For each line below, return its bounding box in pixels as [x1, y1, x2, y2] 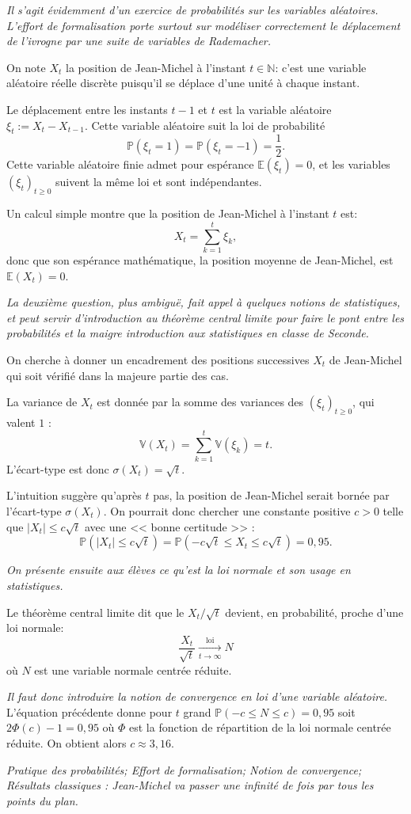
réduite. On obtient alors [6, 735, 127, 751]
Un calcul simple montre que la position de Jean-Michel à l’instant [6, 205, 329, 222]
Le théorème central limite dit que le [6, 603, 185, 620]
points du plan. [6, 792, 78, 808]
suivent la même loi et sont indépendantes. [55, 173, 262, 190]
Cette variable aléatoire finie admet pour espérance [6, 156, 254, 173]
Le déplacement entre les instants [6, 101, 168, 117]
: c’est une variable [275, 59, 367, 75]
